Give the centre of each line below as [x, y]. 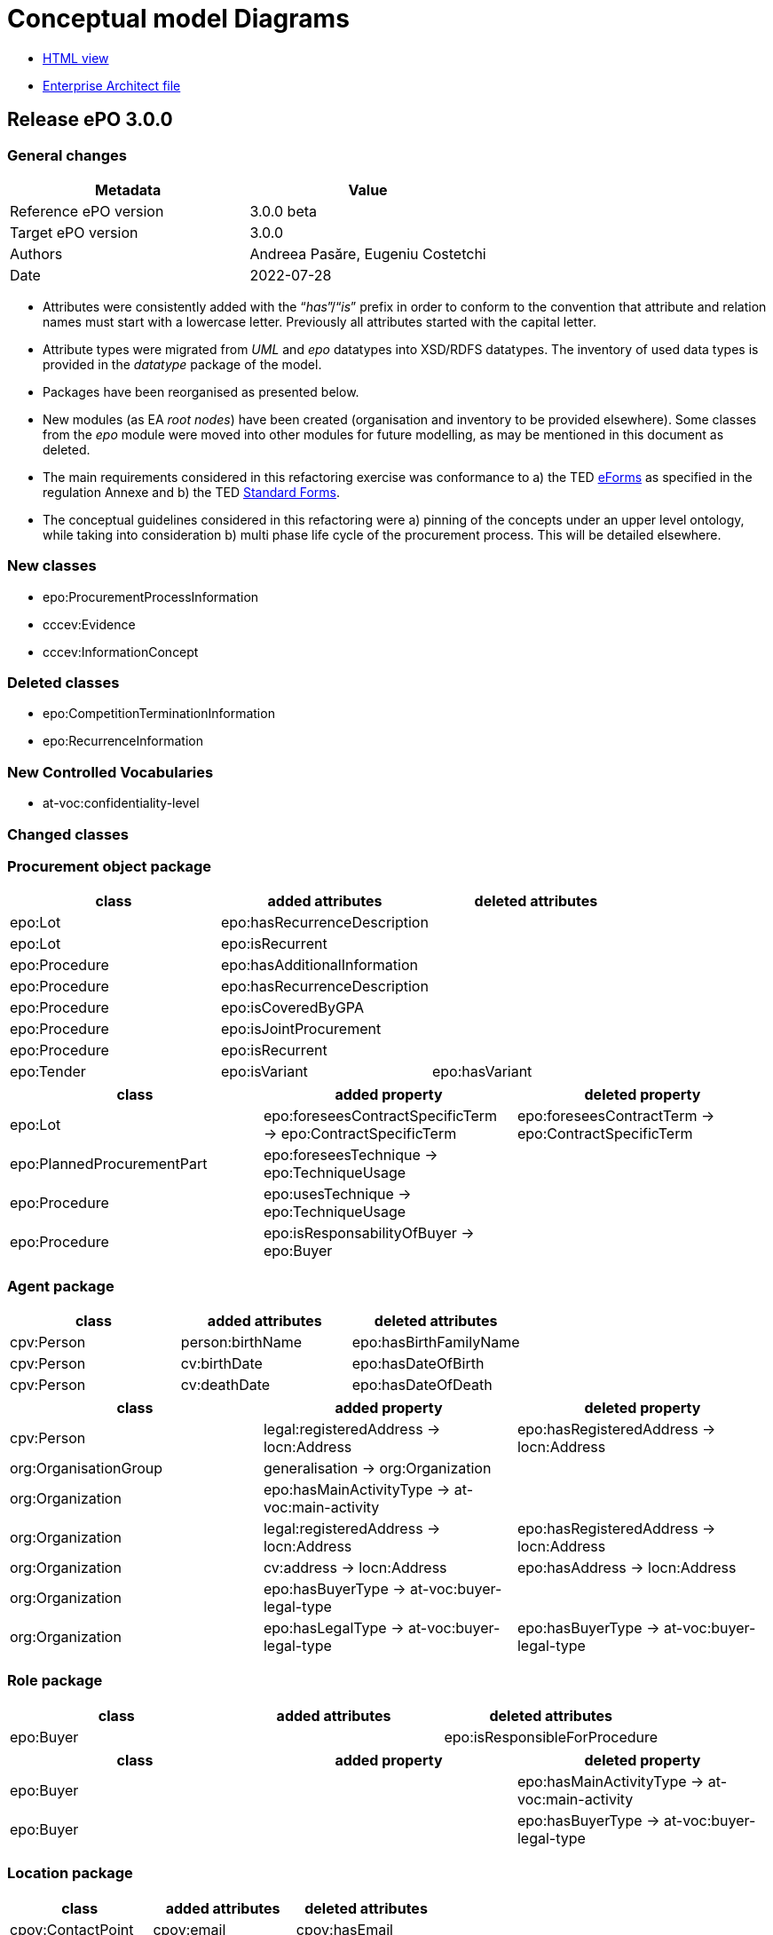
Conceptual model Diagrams [178, 19]
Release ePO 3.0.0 [90, 120]
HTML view [76, 58]
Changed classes [68, 834]
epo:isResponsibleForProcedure [551, 1737]
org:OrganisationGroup [87, 1469]
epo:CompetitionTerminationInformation [159, 714]
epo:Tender [48, 1072]
